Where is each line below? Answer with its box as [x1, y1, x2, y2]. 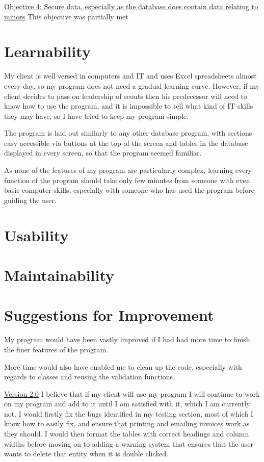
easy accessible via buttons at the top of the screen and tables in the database [4, 137, 248, 148]
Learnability [4, 41, 91, 62]
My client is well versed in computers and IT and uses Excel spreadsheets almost [4, 70, 257, 81]
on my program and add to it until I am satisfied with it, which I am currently [4, 398, 250, 409]
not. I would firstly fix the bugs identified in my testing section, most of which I [4, 408, 253, 419]
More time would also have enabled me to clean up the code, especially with [4, 361, 242, 372]
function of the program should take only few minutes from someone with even [4, 174, 250, 185]
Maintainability [4, 265, 115, 285]
